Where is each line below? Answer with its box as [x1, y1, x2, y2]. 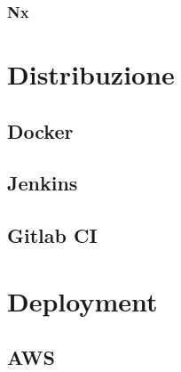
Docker [7, 117, 74, 144]
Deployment [7, 282, 158, 319]
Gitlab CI [7, 222, 98, 249]
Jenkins [7, 169, 78, 197]
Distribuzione [7, 56, 175, 93]
